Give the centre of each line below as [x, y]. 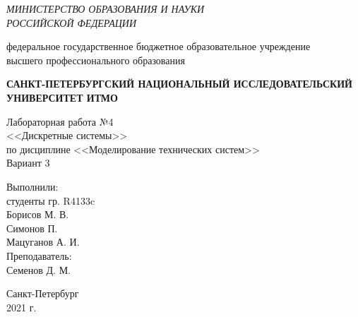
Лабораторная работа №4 [60, 121]
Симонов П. [32, 228]
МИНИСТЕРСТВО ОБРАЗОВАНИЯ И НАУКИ [106, 8]
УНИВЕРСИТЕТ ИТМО [62, 97]
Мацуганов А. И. [43, 242]
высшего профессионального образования [96, 60]
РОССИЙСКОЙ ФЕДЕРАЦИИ [72, 22]
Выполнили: [32, 186]
